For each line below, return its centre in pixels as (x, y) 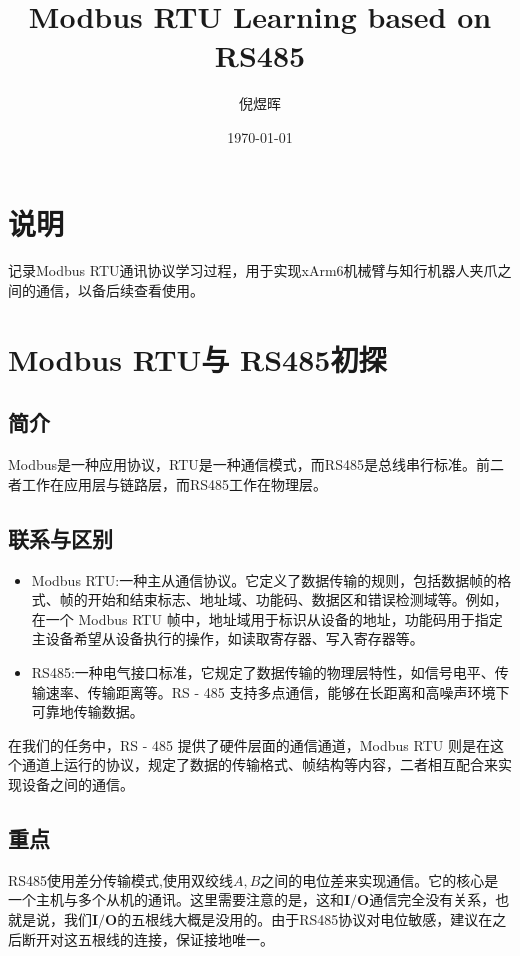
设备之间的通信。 (77, 783)
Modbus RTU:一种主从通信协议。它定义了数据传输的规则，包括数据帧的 (264, 579)
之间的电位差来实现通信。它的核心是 (379, 879)
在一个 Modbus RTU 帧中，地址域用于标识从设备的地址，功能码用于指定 (267, 618)
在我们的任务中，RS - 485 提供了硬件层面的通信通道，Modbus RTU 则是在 (249, 744)
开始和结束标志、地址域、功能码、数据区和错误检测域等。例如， (297, 599)
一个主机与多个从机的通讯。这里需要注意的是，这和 (176, 899)
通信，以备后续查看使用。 (119, 290)
